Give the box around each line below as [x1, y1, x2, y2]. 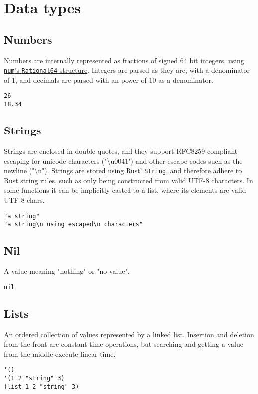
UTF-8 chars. [4, 194, 45, 205]
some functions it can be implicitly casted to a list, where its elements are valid [4, 185, 246, 195]
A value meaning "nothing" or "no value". [4, 266, 129, 276]
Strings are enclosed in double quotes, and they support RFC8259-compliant [4, 145, 238, 156]
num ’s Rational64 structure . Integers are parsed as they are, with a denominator [4, 65, 250, 75]
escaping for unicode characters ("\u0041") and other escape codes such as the [4, 155, 243, 166]
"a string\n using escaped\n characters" [4, 221, 143, 228]
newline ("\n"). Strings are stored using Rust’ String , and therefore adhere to [4, 165, 242, 176]
